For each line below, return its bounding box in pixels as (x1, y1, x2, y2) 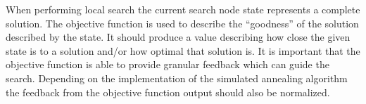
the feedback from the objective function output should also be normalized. (6, 84, 330, 99)
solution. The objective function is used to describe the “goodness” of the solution (6, 15, 359, 30)
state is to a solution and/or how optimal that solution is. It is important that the (6, 43, 360, 58)
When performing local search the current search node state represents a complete (6, 2, 360, 16)
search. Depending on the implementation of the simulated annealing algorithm (6, 70, 348, 85)
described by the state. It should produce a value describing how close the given (6, 30, 351, 44)
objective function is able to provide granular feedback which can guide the (6, 57, 329, 72)
